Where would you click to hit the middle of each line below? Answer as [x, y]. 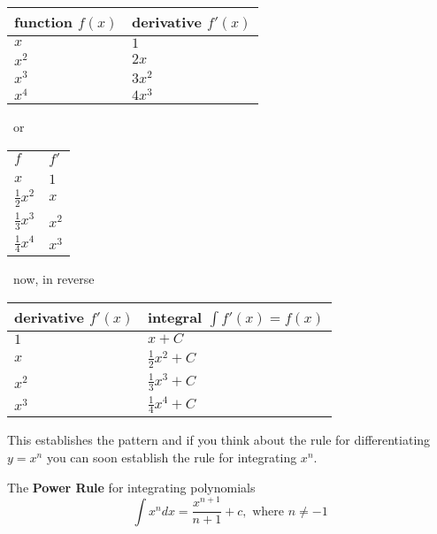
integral [175, 317]
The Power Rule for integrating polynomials [131, 487]
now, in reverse [54, 279]
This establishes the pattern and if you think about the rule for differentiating [219, 440]
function [43, 22]
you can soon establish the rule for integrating [172, 458]
